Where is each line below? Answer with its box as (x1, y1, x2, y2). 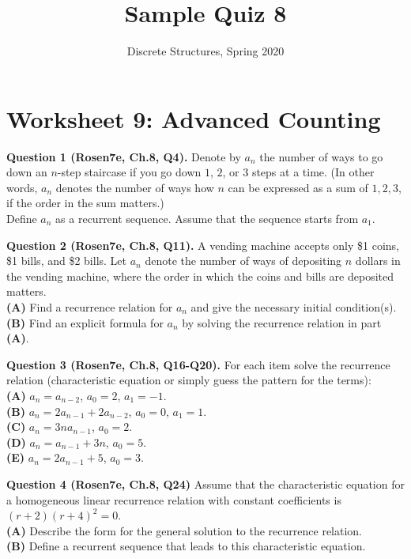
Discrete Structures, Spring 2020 (126, 43, 285, 59)
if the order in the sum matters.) (6, 195, 164, 211)
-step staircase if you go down (57, 164, 202, 180)
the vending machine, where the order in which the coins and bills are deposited (6, 267, 394, 284)
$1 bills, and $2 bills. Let (6, 252, 127, 269)
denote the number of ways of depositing (145, 252, 342, 269)
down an (6, 164, 47, 180)
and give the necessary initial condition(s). (190, 299, 397, 315)
